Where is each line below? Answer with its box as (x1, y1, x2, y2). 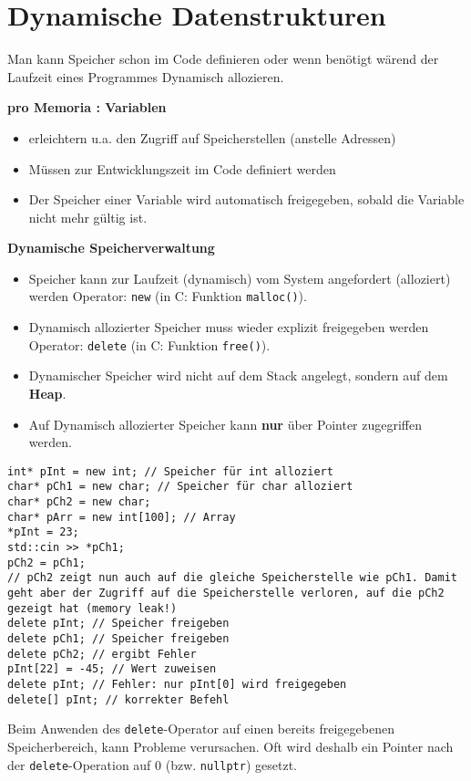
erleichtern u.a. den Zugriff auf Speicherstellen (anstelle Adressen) (28, 128, 396, 147)
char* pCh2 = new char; (7, 495, 151, 509)
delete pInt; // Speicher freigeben (7, 617, 230, 630)
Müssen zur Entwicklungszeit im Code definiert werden (28, 159, 336, 178)
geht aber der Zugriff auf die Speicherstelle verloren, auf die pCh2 (7, 587, 445, 599)
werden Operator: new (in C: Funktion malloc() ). (28, 286, 307, 306)
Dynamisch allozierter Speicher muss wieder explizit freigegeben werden (28, 318, 429, 337)
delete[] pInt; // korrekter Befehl (7, 692, 230, 706)
